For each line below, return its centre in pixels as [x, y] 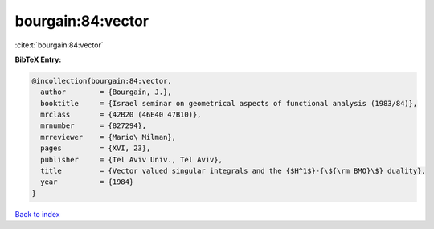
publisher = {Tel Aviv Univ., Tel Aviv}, [131, 159]
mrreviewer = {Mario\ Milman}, [108, 137]
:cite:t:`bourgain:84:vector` [59, 45]
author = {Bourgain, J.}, [106, 92]
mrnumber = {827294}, [94, 126]
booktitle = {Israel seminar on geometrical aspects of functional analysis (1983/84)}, [229, 103]
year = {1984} [87, 182]
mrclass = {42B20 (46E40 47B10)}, [121, 115]
